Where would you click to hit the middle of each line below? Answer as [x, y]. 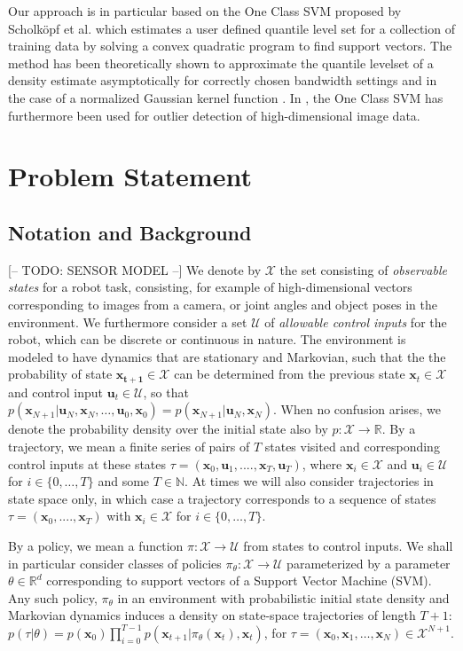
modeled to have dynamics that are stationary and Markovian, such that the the [227, 356]
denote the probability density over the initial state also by [168, 429]
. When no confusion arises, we [357, 409]
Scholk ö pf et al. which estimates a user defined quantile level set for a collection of [231, 28]
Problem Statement [130, 176]
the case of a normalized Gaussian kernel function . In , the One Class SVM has [226, 97]
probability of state [60, 374]
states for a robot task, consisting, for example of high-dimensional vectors [210, 287]
